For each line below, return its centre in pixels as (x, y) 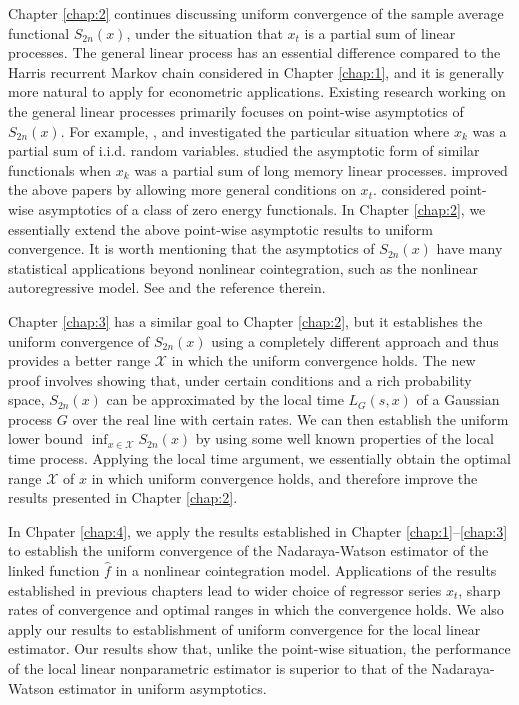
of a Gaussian (458, 399)
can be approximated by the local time (225, 399)
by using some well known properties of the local (345, 438)
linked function (54, 570)
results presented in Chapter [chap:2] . (123, 497)
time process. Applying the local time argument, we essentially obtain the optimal (259, 458)
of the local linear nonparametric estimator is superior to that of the (217, 668)
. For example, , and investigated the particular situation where (255, 130)
